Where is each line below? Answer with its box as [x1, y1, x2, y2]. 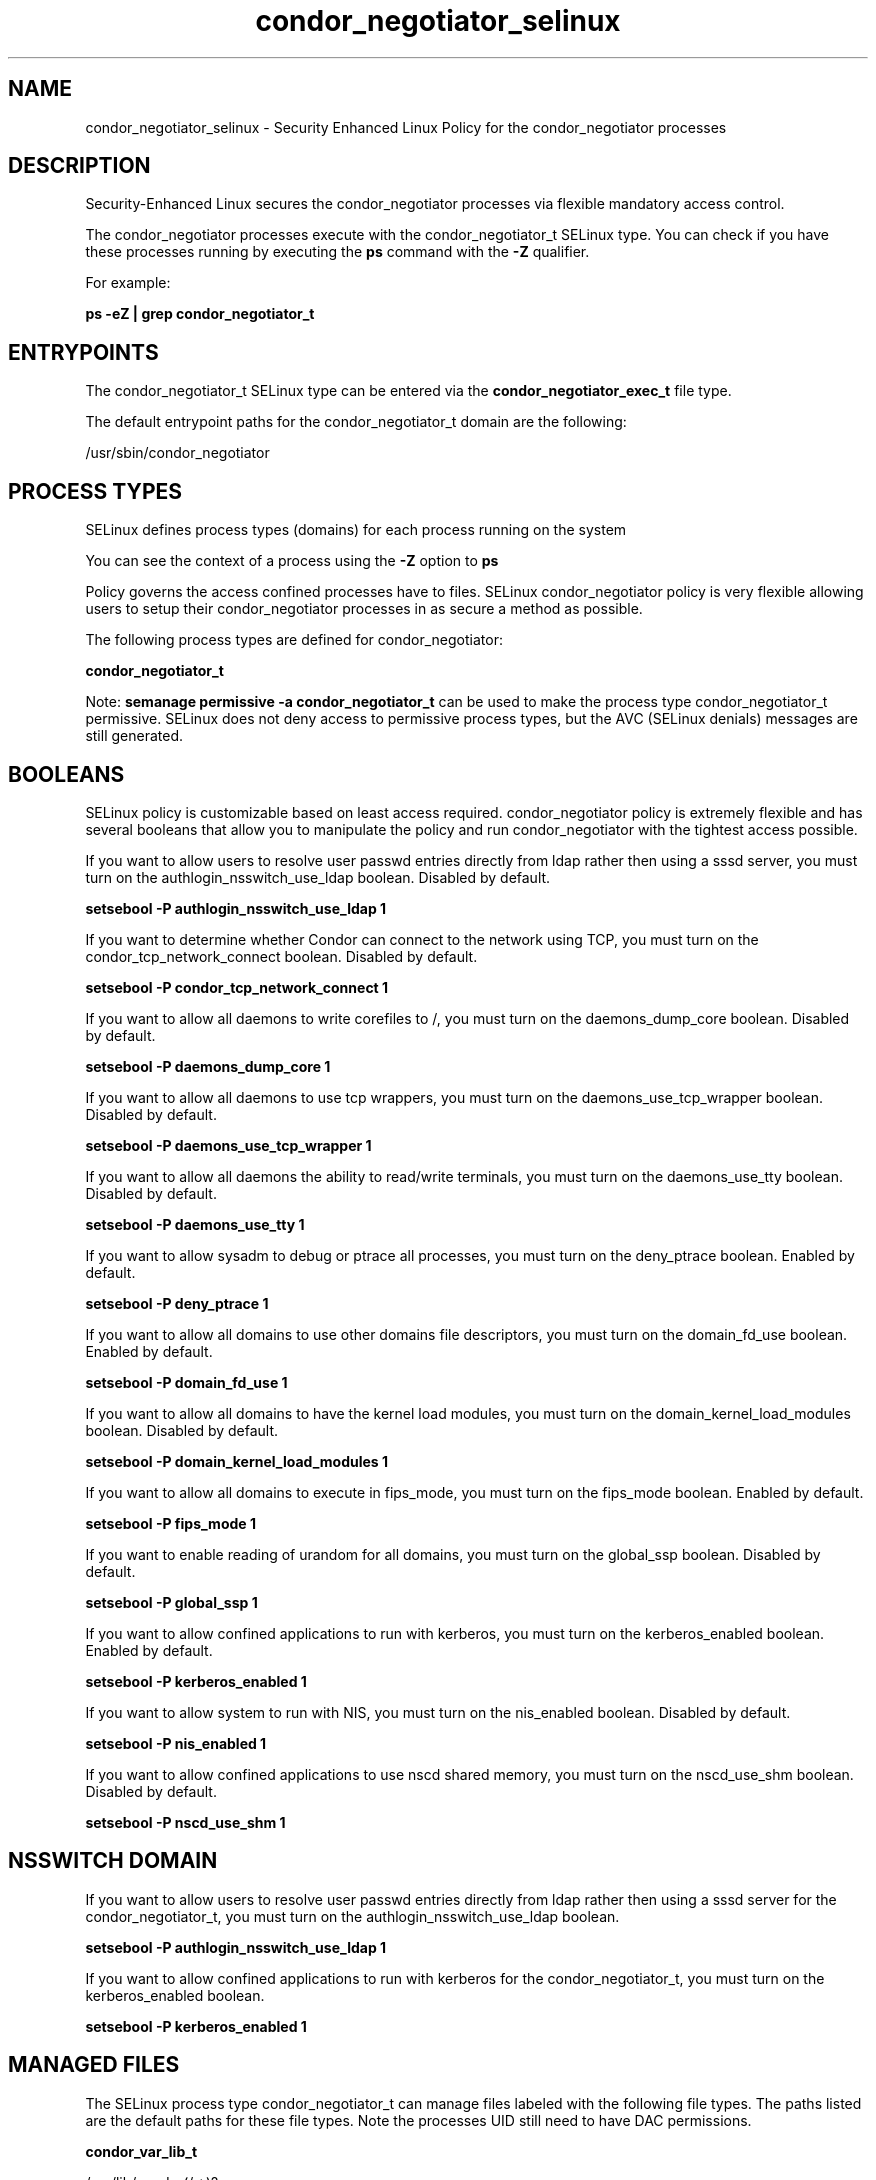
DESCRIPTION [8, 153, 151, 179]
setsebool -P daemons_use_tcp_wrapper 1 [85, 1136, 372, 1154]
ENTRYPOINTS [8, 339, 159, 365]
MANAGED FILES [8, 2052, 180, 2078]
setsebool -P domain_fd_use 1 [85, 1373, 288, 1391]
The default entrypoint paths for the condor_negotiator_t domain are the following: [85, 413, 627, 431]
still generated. [85, 727, 183, 745]
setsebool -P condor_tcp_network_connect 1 [85, 978, 389, 996]
